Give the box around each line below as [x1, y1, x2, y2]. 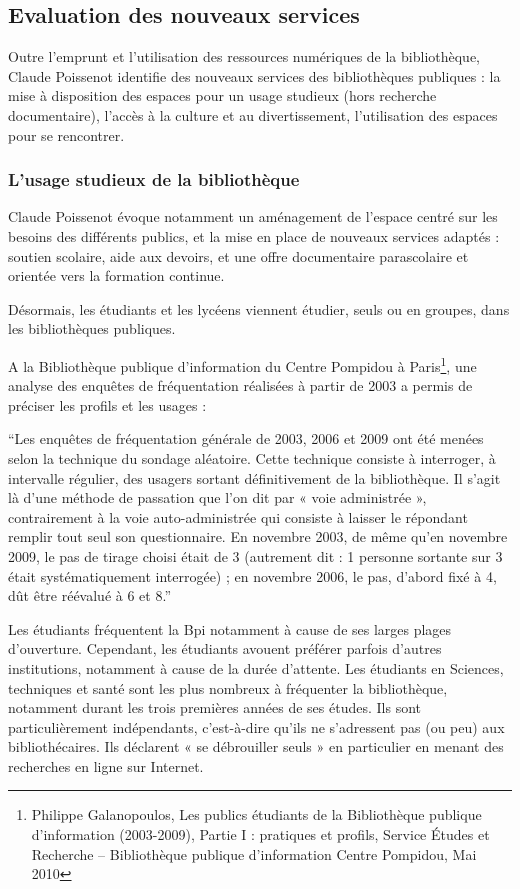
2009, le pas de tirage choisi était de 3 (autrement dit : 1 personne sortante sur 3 [8, 545, 503, 566]
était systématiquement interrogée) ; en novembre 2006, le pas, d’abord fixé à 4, [8, 565, 497, 586]
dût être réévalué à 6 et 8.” [8, 585, 171, 606]
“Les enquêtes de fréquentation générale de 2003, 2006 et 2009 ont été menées [8, 428, 484, 449]
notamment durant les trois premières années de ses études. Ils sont [8, 697, 421, 718]
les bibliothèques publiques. [8, 318, 176, 339]
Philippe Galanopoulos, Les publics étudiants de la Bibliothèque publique [31, 804, 482, 825]
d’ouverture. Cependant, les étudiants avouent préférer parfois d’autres [8, 638, 442, 659]
